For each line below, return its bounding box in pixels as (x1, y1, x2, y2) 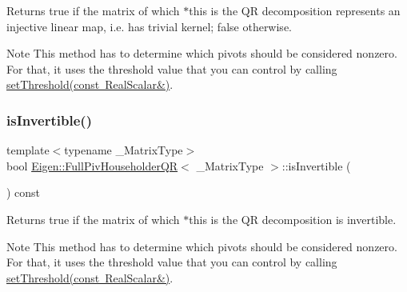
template (6, 142, 50, 158)
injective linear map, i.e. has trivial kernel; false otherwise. (6, 18, 292, 34)
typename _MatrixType (64, 142, 183, 158)
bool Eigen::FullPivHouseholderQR (6, 157, 178, 174)
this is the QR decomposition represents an (189, 2, 401, 18)
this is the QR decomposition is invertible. (189, 210, 397, 227)
